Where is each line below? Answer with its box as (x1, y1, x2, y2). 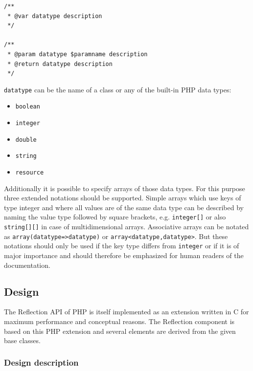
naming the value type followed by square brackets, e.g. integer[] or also (4, 212, 226, 222)
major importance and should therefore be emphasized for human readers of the (4, 250, 244, 261)
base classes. (4, 335, 41, 346)
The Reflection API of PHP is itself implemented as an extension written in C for (4, 306, 249, 317)
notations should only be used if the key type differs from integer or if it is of (4, 240, 239, 251)
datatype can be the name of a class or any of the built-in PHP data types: (4, 84, 231, 94)
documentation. (4, 260, 50, 270)
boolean (15, 103, 40, 110)
